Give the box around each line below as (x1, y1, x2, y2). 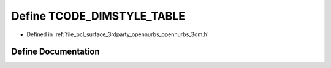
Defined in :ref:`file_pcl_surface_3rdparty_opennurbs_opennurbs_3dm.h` (26, 31, 210, 38)
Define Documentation (11, 47, 100, 57)
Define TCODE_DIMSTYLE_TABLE (11, 9, 185, 23)
